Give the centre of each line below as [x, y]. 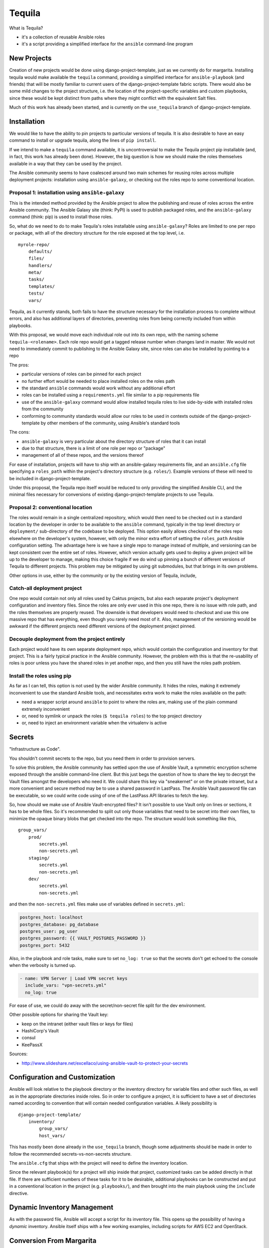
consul [29, 1038]
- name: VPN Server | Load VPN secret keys [74, 979]
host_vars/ [52, 1135]
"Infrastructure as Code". [35, 749]
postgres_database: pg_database [59, 924]
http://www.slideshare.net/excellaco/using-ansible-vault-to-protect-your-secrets [105, 1063]
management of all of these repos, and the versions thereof [83, 455]
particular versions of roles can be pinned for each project [81, 374]
